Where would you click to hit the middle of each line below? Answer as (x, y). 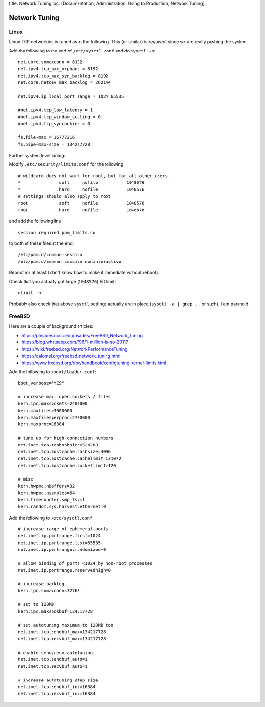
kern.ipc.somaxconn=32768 (49, 591)
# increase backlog (41, 584)
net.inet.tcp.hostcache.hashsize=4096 (65, 452)
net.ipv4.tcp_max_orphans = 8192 (58, 69)
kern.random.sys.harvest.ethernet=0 (62, 507)
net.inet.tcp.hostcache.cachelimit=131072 (70, 458)
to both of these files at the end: (41, 243)
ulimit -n (29, 293)
